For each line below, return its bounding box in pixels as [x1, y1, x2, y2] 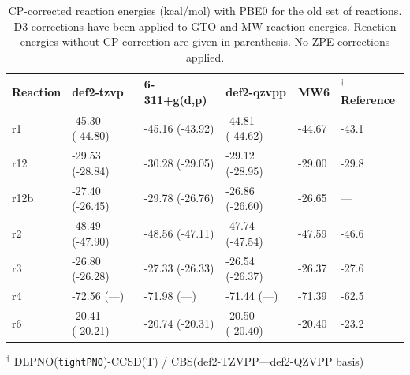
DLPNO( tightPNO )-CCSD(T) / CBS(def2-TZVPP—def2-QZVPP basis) [13, 352, 364, 369]
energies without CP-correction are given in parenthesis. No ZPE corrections [20, 33, 390, 50]
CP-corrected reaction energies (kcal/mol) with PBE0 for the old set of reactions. [8, 2, 402, 18]
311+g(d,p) [143, 91, 207, 107]
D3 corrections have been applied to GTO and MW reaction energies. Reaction [13, 17, 397, 34]
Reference [340, 91, 396, 107]
